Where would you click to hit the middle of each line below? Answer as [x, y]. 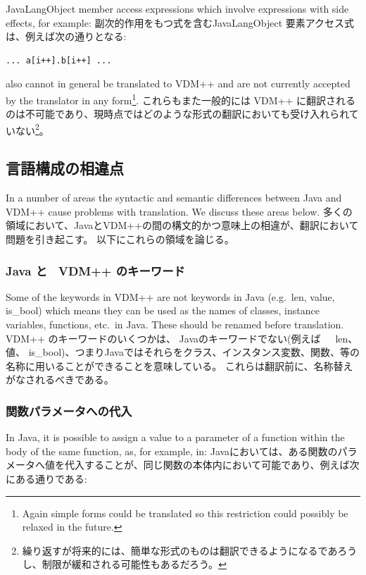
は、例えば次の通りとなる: [66, 36]
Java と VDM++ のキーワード [95, 270]
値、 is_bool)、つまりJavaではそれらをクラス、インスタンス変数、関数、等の [183, 352]
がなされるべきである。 [60, 379]
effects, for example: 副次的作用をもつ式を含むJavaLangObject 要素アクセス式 [180, 22]
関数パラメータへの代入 [69, 410]
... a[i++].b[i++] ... [59, 60]
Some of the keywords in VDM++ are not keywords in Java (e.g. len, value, [170, 296]
